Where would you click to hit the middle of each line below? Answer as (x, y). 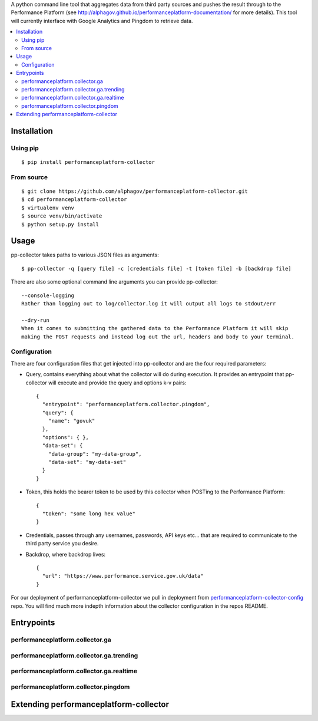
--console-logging (48, 295)
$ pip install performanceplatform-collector (88, 162)
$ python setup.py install (60, 224)
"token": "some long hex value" (89, 513)
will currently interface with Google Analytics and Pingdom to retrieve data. (102, 21)
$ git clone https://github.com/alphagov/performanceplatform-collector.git (135, 191)
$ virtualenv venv (48, 208)
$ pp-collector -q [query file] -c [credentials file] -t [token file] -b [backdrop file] (156, 269)
